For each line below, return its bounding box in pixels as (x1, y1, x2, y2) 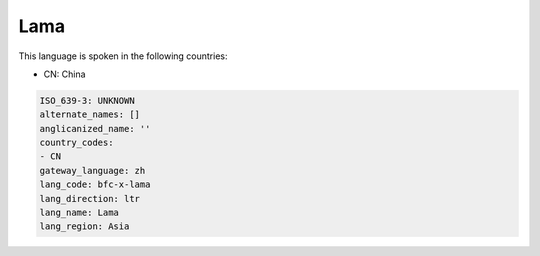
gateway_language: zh (39, 165, 146, 176)
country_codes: (39, 137, 114, 149)
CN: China (43, 68, 86, 80)
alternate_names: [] (39, 109, 140, 120)
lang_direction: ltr (39, 193, 140, 204)
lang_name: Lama (39, 207, 120, 219)
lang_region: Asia (39, 221, 130, 232)
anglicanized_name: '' (39, 123, 151, 134)
